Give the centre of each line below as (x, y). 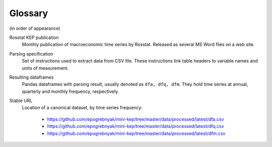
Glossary (29, 13)
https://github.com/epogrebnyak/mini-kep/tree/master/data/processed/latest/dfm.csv (136, 133)
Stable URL (21, 101)
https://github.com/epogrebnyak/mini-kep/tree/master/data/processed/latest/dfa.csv (135, 119)
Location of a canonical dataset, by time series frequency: (82, 108)
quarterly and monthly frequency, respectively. (71, 91)
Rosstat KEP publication (34, 37)
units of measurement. (45, 68)
